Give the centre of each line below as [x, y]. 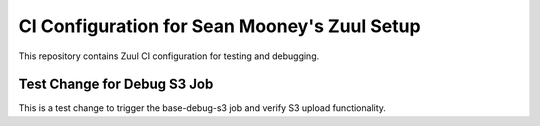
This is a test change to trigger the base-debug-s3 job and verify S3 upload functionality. [202, 108]
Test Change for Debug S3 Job [116, 84]
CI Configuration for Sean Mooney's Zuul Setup [219, 26]
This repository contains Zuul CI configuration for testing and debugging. [169, 56]
